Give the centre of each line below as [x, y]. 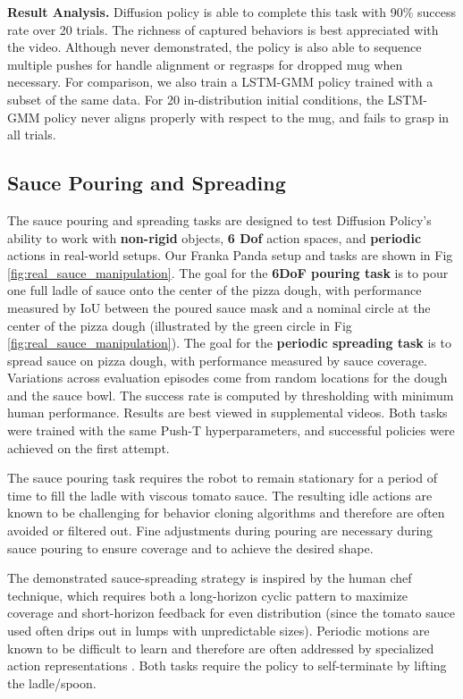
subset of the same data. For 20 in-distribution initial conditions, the [196, 99]
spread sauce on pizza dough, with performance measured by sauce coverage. [217, 360]
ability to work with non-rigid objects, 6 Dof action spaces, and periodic [215, 237]
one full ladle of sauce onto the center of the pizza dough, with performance [215, 290]
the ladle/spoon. [52, 682]
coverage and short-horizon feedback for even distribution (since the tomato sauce [231, 613]
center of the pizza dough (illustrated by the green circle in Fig [180, 325]
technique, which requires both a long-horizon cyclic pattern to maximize [207, 595]
